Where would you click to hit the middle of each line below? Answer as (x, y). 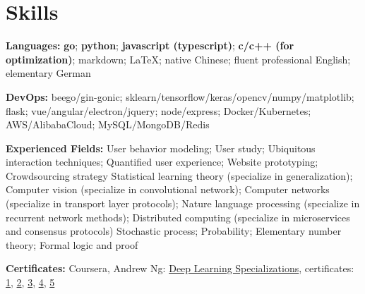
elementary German (48, 73)
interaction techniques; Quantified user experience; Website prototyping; (162, 162)
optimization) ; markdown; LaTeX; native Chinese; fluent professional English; (178, 59)
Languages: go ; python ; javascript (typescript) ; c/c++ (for (150, 45)
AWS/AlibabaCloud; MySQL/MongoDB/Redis (108, 124)
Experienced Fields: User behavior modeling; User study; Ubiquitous (161, 148)
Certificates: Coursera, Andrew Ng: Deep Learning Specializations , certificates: (180, 268)
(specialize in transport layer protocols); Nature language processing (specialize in (183, 203)
